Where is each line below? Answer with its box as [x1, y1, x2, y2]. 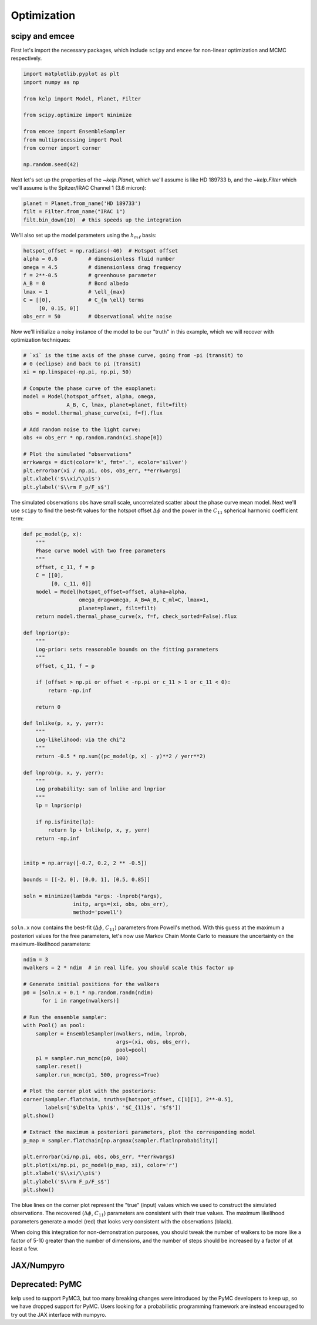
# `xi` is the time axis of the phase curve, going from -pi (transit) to [23, 352, 244, 359]
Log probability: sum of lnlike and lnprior [35, 786, 166, 792]
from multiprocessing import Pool [23, 136, 123, 143]
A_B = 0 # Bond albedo [23, 280, 129, 287]
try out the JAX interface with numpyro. [11, 1311, 107, 1318]
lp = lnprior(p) [35, 802, 82, 809]
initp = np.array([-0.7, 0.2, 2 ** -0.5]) [23, 859, 147, 866]
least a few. [11, 1245, 39, 1252]
